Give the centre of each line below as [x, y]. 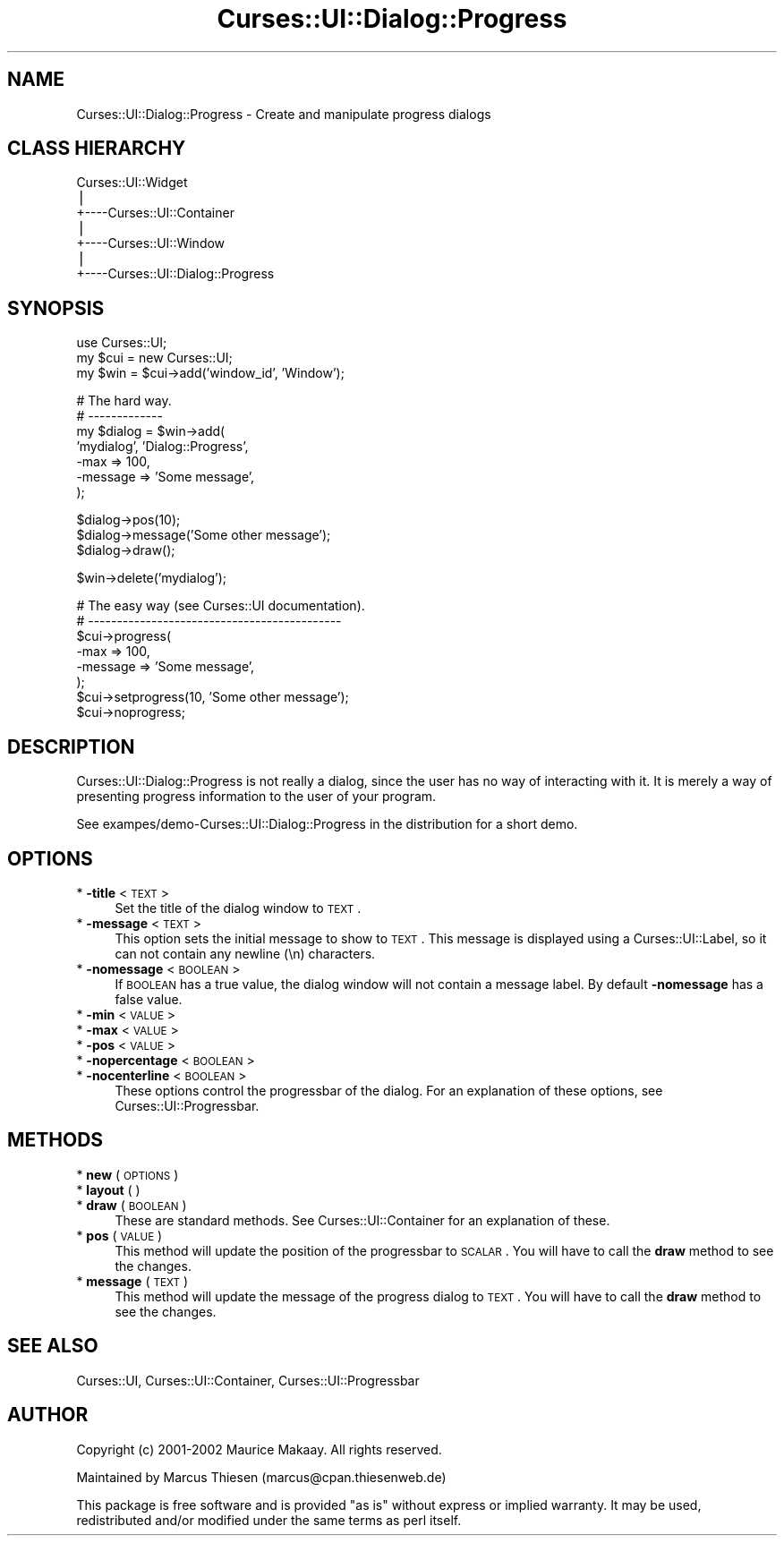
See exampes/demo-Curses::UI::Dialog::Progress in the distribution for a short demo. [327, 824]
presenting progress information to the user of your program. [256, 797]
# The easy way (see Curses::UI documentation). [221, 606]
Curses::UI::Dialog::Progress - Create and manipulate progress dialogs [284, 114]
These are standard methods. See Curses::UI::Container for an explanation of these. [362, 1220]
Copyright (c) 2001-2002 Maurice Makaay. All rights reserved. [259, 1449]
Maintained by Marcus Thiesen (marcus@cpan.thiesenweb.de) [261, 1477]
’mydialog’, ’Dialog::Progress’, [162, 447]
